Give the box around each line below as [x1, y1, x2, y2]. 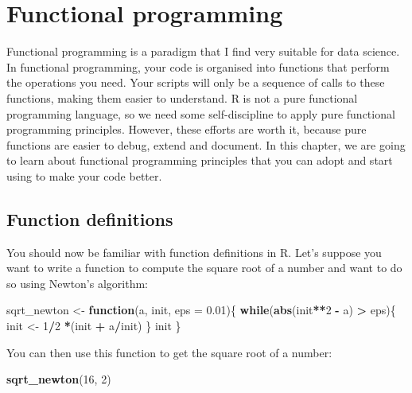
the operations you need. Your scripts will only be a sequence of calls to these [6, 74, 385, 91]
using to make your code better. [6, 167, 162, 184]
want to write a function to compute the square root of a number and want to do [6, 259, 402, 276]
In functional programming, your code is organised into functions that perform [6, 58, 390, 75]
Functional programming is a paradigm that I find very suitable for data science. [6, 43, 400, 60]
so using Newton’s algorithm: [6, 274, 148, 291]
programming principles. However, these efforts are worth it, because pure [6, 121, 367, 138]
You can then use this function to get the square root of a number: [6, 344, 332, 360]
